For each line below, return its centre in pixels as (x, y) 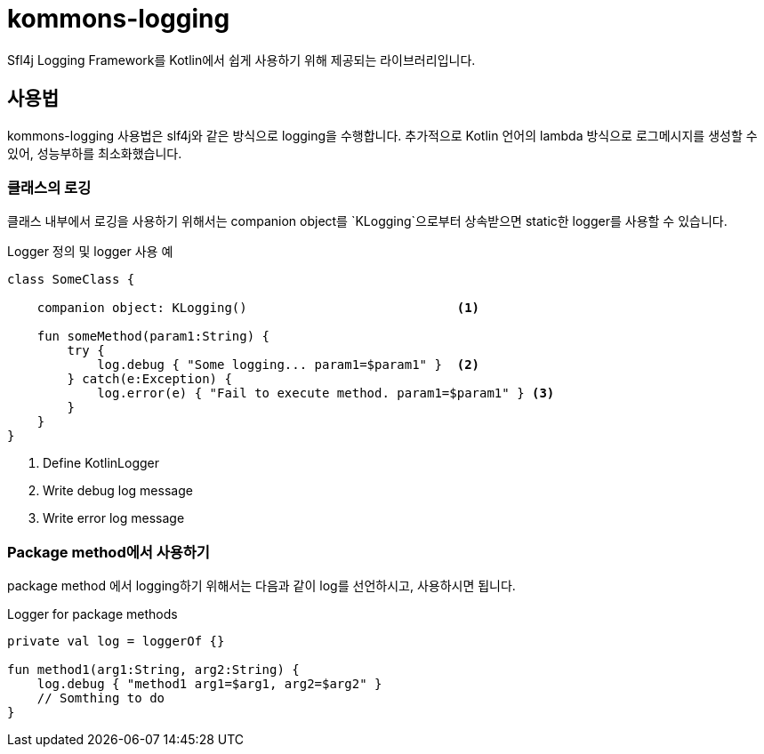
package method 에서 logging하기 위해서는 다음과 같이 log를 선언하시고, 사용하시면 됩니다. (261, 586)
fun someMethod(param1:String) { (153, 337)
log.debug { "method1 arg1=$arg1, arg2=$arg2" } (209, 684)
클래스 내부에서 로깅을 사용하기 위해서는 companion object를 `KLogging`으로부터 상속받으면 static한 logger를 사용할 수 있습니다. (367, 221)
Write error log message (114, 518)
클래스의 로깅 (49, 187)
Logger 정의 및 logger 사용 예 (90, 252)
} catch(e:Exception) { (149, 379)
